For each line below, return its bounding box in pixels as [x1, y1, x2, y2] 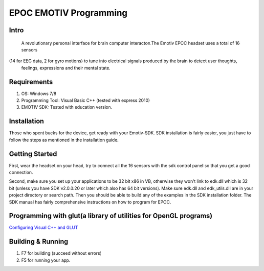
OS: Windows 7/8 [21, 91, 57, 97]
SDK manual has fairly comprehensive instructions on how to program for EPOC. [9, 199, 171, 205]
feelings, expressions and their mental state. [21, 65, 110, 71]
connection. [9, 170, 33, 175]
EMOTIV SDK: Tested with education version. [21, 104, 112, 110]
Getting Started [9, 149, 57, 158]
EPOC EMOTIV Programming [9, 7, 128, 18]
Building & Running [9, 238, 68, 246]
